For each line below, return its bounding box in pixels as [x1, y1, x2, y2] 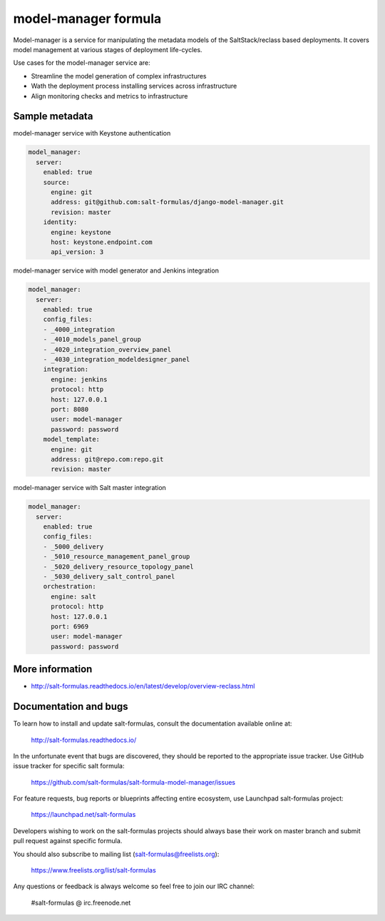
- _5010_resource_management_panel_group [43, 553, 190, 561]
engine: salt [51, 592, 96, 601]
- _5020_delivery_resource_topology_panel [43, 562, 194, 571]
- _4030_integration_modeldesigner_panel [43, 355, 190, 363]
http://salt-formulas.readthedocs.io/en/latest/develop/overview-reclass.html [31, 682, 255, 691]
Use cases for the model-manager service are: [13, 58, 151, 67]
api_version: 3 [51, 248, 104, 256]
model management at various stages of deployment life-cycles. [13, 45, 202, 54]
